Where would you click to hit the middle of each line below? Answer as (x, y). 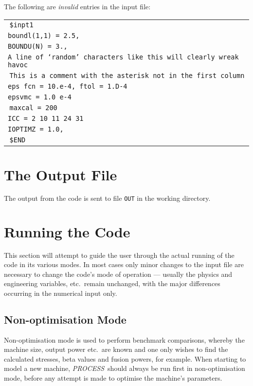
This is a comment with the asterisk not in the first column (127, 75)
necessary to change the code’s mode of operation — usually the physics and (118, 274)
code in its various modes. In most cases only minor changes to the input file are (124, 264)
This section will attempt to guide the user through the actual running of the (119, 255)
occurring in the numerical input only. (61, 293)
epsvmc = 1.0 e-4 (40, 97)
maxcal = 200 (33, 107)
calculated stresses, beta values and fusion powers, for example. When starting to (125, 358)
